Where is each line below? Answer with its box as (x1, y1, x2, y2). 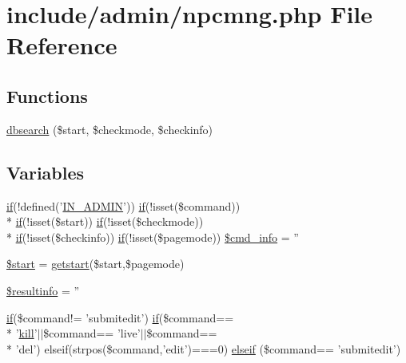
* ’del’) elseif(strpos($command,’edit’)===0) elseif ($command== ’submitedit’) (6, 340, 401, 357)
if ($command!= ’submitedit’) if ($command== (6, 309, 234, 326)
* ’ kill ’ (6, 325, 38, 341)
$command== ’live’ (43, 325, 141, 341)
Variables (6, 160, 85, 184)
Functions (6, 83, 88, 108)
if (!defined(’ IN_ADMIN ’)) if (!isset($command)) (6, 197, 241, 214)
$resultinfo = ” (6, 282, 80, 298)
